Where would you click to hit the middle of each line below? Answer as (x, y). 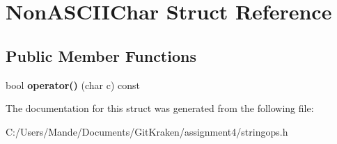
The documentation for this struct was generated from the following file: (160, 108)
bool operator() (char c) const (73, 85)
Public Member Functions (101, 55)
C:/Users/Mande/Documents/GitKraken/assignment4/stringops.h (147, 131)
